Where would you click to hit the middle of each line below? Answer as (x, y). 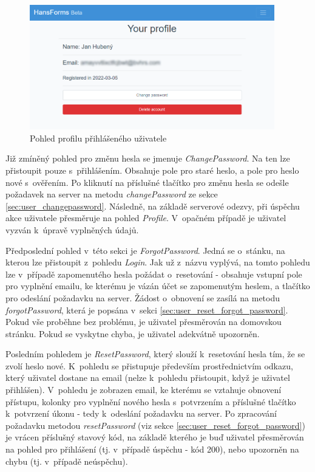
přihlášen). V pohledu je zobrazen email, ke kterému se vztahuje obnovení (144, 390)
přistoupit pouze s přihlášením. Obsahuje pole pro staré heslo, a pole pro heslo (152, 170)
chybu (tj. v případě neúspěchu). (67, 461)
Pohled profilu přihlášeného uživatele (98, 138)
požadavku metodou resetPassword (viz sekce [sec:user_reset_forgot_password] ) (155, 425)
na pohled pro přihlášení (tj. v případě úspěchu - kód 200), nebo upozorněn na (152, 449)
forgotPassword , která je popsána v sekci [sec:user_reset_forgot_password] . (147, 310)
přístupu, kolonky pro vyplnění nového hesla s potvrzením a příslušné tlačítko (151, 401)
